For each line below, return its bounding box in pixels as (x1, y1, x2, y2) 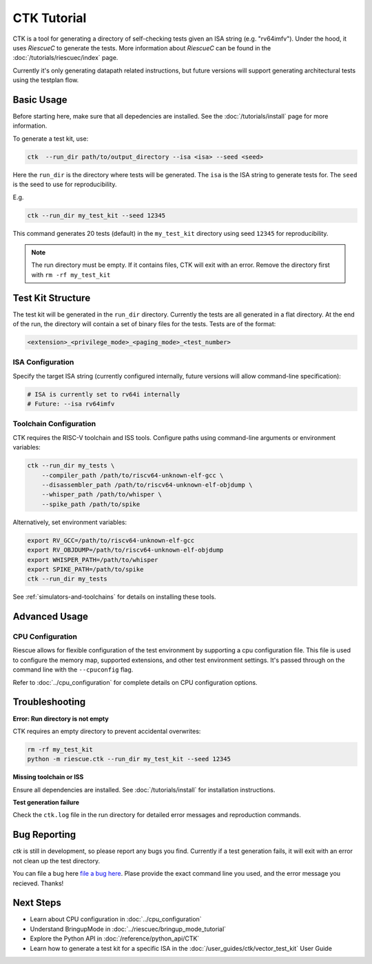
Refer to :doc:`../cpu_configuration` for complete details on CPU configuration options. (12, 678, 258, 686)
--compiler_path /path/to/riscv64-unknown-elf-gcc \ (41, 471, 224, 479)
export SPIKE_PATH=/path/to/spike (27, 565, 144, 573)
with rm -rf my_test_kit (31, 270, 111, 279)
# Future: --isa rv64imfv (27, 400, 115, 408)
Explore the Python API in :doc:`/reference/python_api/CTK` (30, 934, 200, 943)
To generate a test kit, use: (12, 134, 89, 143)
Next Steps (12, 897, 61, 909)
